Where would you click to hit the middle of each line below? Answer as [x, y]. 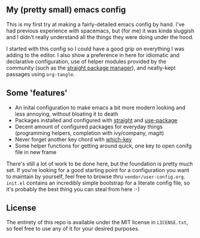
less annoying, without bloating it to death [66, 114]
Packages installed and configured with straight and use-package [96, 120]
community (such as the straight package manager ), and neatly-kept [91, 68]
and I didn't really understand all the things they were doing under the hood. [100, 37]
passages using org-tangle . [40, 74]
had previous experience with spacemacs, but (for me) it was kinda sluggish [100, 31]
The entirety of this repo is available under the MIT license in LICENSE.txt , [97, 222]
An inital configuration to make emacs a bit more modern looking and [100, 107]
